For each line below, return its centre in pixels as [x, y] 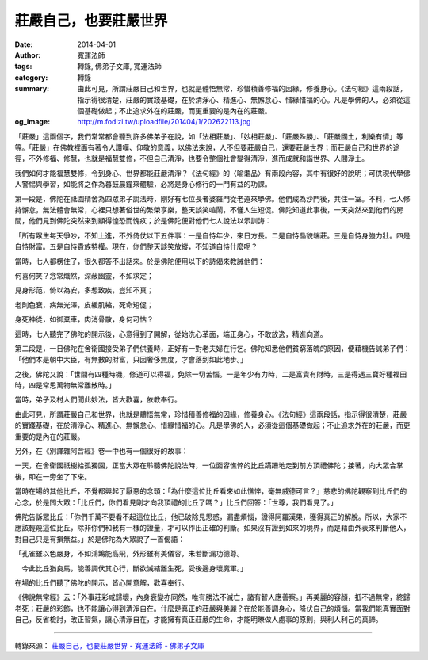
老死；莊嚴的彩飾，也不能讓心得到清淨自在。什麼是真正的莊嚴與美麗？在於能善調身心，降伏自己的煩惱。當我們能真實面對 [212, 608]
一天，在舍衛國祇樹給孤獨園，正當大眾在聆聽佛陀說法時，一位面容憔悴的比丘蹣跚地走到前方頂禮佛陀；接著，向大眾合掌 [209, 465]
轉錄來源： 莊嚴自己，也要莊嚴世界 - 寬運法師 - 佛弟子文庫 [110, 645]
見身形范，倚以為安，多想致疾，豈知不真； [84, 290]
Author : [28, 55]
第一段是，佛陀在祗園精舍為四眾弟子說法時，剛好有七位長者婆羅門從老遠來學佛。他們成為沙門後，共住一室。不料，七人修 [212, 199]
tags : [23, 67]
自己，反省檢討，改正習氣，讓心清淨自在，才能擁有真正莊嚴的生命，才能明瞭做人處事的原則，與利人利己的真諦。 [199, 620]
